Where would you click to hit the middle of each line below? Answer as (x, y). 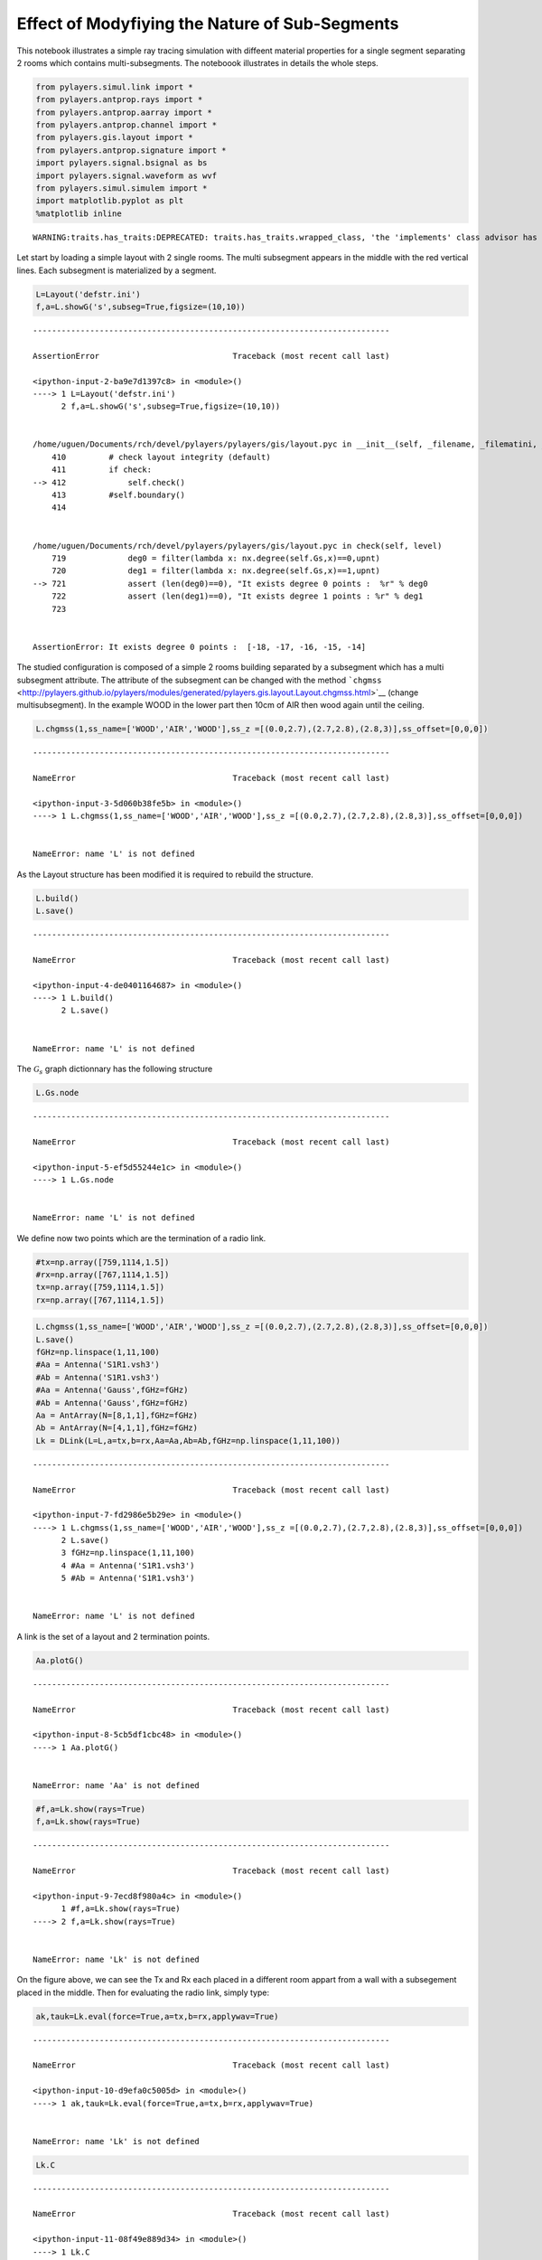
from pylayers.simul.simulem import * (121, 188)
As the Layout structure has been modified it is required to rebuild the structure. (165, 874)
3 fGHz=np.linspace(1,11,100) (128, 1553)
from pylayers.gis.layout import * (114, 137)
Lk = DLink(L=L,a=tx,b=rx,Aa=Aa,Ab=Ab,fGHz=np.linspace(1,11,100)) (188, 1441)
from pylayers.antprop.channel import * (126, 125)
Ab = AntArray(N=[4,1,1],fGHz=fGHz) (117, 1428)
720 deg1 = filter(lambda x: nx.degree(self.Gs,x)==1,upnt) (216, 571)
